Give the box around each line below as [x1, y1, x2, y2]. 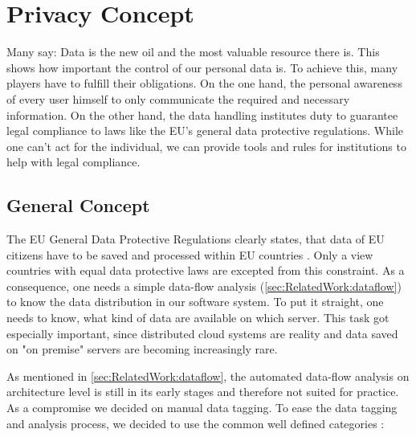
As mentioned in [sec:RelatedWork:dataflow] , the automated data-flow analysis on [6, 367, 410, 384]
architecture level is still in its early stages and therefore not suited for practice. [6, 383, 399, 400]
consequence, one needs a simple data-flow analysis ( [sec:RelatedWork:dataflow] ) [6, 277, 402, 294]
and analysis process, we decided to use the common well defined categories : [6, 415, 385, 431]
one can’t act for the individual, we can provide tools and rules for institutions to [6, 137, 406, 154]
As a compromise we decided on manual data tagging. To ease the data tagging [6, 399, 398, 416]
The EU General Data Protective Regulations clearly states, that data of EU [6, 231, 385, 247]
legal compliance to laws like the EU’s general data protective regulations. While [6, 122, 404, 139]
